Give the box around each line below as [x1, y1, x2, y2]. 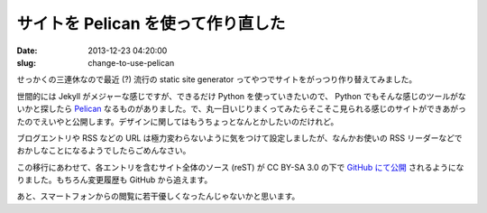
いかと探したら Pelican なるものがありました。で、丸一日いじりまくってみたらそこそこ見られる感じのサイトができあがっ [16, 104, 466, 115]
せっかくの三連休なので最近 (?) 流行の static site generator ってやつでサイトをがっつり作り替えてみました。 [16, 74, 418, 85]
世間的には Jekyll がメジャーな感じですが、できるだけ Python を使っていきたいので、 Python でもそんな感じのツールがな [16, 90, 466, 101]
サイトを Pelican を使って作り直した [16, 14, 286, 33]
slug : [16, 57, 36, 68]
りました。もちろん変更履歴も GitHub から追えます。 [16, 174, 213, 185]
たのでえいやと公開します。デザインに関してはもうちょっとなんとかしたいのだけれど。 [16, 116, 339, 126]
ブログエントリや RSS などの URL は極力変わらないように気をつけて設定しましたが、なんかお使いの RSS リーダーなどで [16, 132, 464, 144]
